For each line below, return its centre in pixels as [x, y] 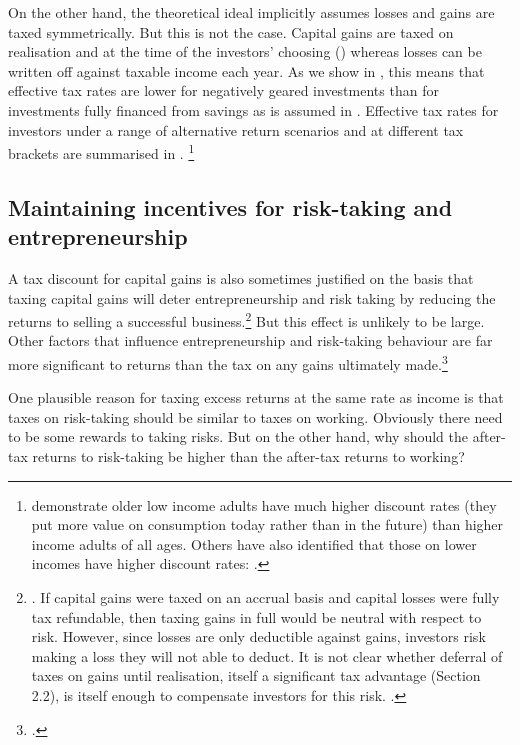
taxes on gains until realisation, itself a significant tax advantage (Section [256, 675]
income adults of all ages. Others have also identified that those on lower [254, 543]
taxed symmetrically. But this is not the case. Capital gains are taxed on [231, 31]
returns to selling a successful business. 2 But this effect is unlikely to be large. [246, 319]
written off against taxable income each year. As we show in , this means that [246, 70]
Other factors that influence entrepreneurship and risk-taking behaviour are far [250, 340]
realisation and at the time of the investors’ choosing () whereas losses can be [245, 51]
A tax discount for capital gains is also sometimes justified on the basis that [241, 278]
